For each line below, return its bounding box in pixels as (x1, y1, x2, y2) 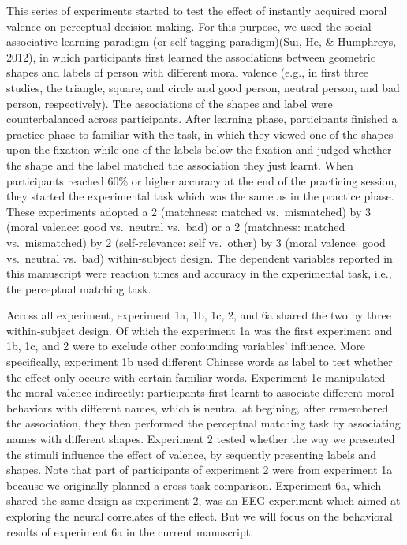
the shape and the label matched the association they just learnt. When (6, 156, 353, 173)
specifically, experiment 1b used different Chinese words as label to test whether (6, 353, 393, 370)
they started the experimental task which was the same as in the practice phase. (6, 188, 394, 204)
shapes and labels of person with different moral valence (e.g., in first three (6, 64, 369, 80)
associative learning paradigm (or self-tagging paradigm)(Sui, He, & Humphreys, (6, 33, 397, 50)
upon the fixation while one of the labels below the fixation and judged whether (6, 141, 392, 158)
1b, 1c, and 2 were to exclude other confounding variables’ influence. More (6, 338, 365, 354)
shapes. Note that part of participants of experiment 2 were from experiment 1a (6, 461, 393, 478)
